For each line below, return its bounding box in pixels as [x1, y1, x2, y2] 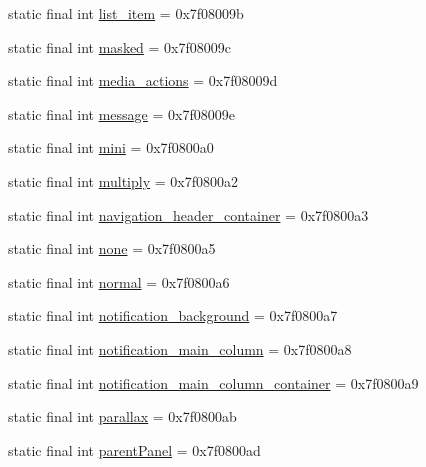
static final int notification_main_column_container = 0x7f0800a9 [8, 372, 419, 393]
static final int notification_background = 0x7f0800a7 [8, 305, 338, 326]
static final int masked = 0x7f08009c [8, 36, 231, 57]
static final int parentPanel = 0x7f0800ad [8, 439, 261, 460]
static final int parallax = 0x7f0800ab [8, 406, 237, 427]
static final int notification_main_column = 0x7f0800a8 [8, 338, 352, 359]
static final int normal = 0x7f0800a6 [8, 271, 230, 292]
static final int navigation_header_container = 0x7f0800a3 [8, 204, 369, 225]
